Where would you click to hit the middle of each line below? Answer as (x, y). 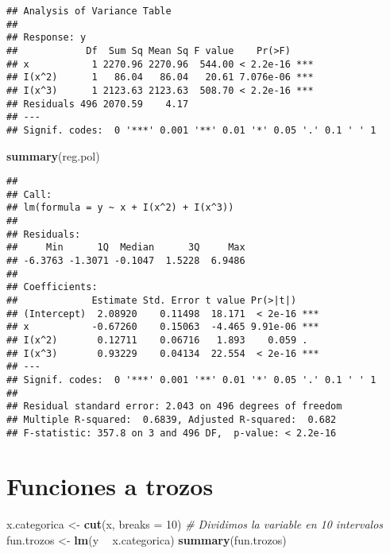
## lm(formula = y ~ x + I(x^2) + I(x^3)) (120, 208)
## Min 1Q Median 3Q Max (126, 248)
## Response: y (46, 38)
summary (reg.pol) (53, 155)
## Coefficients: (52, 287)
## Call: (29, 194)
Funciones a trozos (110, 486)
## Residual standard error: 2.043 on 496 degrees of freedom (174, 407)
